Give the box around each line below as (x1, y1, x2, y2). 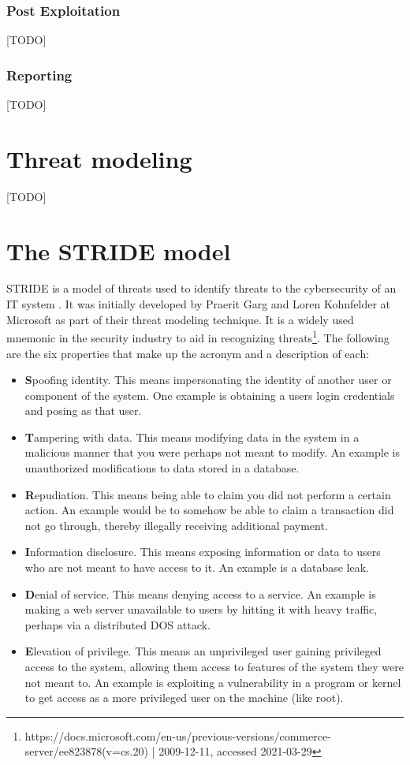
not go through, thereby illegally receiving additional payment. (24, 517, 328, 533)
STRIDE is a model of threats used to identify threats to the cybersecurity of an (6, 280, 397, 297)
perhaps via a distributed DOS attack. (24, 616, 211, 633)
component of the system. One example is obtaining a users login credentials (24, 386, 395, 403)
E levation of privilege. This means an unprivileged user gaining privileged (24, 643, 382, 659)
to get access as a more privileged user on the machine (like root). (24, 689, 344, 706)
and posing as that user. (24, 402, 142, 419)
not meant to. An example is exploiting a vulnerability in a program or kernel (24, 674, 401, 690)
